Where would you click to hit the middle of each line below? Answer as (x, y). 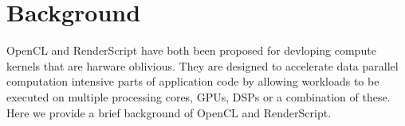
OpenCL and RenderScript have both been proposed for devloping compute (191, 50)
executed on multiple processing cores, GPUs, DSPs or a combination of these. (199, 96)
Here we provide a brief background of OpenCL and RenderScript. (169, 112)
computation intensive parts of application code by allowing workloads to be (193, 81)
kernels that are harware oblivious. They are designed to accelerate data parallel (202, 65)
